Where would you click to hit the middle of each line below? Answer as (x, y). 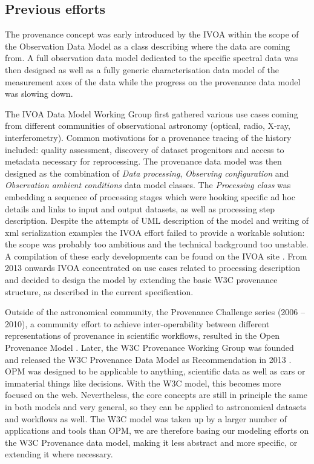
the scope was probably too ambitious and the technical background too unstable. (157, 244)
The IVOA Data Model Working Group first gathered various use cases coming (152, 113)
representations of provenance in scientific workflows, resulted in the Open (142, 335)
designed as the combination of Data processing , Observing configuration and (147, 173)
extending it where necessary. (59, 454)
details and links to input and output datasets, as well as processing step (140, 208)
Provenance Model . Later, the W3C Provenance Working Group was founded (149, 348)
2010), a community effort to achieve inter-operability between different (137, 323)
